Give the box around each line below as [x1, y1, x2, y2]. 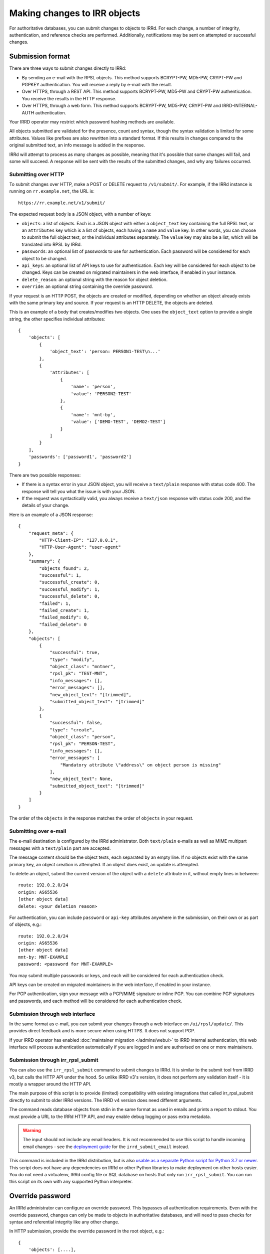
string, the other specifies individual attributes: [9, 316, 105, 322]
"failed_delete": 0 [39, 621, 87, 627]
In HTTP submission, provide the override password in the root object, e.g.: [9, 1228, 164, 1234]
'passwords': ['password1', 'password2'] [28, 454, 132, 460]
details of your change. [21, 502, 69, 509]
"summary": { [28, 558, 60, 564]
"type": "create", [49, 727, 95, 732]
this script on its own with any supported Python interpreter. [9, 1179, 133, 1185]
